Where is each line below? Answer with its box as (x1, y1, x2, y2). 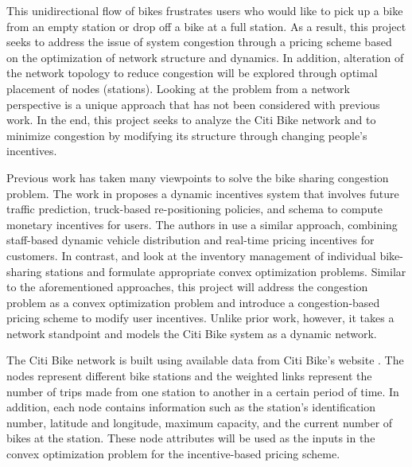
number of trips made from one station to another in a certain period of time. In (6, 383, 399, 399)
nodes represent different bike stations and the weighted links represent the (6, 368, 372, 384)
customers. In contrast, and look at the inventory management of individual (6, 247, 376, 263)
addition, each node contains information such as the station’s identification (6, 399, 376, 415)
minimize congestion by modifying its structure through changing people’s (6, 126, 367, 143)
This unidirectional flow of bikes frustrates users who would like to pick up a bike (6, 2, 403, 18)
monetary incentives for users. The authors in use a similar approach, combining (6, 216, 398, 232)
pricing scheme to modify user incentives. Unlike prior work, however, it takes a (6, 309, 395, 326)
